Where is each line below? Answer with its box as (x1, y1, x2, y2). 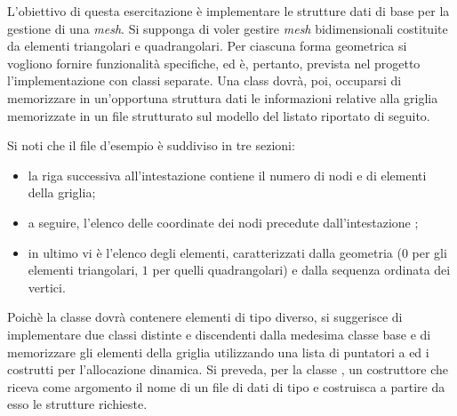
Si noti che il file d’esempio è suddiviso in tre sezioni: (7, 136, 295, 155)
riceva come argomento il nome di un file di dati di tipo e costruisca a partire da (7, 377, 445, 396)
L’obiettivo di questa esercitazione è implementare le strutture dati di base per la (7, 2, 450, 20)
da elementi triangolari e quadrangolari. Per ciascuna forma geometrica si (7, 36, 407, 55)
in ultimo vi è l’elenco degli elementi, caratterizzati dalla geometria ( (28, 243, 402, 261)
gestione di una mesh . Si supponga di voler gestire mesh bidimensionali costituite (7, 19, 448, 37)
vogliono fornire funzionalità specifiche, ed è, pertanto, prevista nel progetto (7, 53, 421, 72)
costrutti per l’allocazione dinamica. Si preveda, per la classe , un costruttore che (7, 360, 448, 379)
